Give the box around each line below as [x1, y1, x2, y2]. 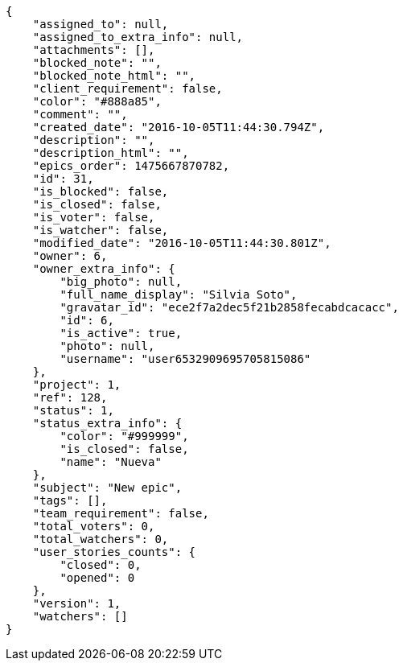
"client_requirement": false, [32, 82, 223, 95]
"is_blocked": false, [32, 185, 169, 198]
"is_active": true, [60, 327, 183, 340]
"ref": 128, [32, 391, 108, 404]
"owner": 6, [32, 249, 108, 262]
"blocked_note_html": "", [32, 69, 196, 82]
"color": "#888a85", [32, 95, 162, 108]
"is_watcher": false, [32, 224, 169, 237]
